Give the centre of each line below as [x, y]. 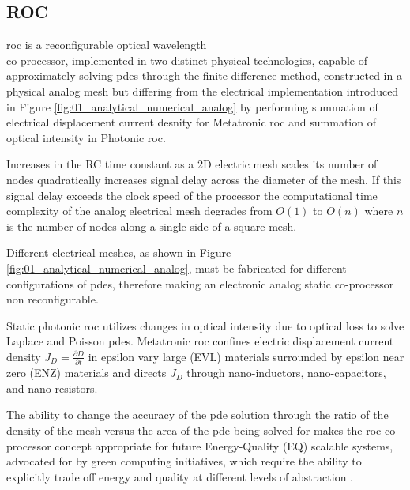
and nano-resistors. [52, 388]
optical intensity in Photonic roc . [86, 137]
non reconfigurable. [53, 299]
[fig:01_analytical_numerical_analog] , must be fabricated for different [177, 268]
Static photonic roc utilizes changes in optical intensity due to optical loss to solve [205, 325]
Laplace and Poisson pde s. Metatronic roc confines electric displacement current [200, 341]
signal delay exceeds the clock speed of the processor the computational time [192, 195]
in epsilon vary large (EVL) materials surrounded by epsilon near [246, 356]
